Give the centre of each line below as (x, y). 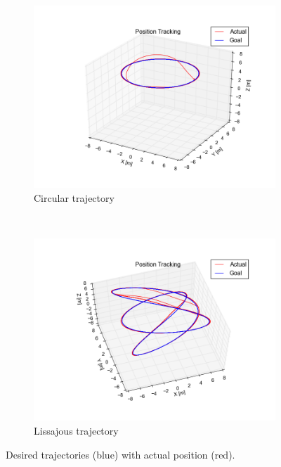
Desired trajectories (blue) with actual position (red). (120, 454)
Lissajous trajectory (76, 430)
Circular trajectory (74, 197)
